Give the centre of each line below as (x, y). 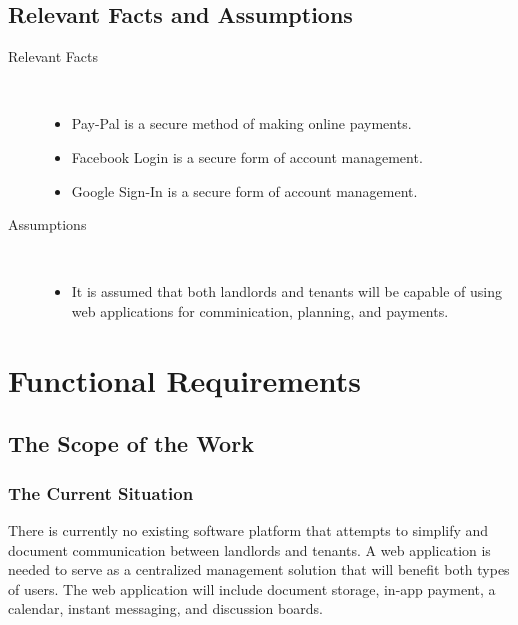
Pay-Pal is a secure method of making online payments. (241, 123)
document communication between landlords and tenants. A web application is (249, 549)
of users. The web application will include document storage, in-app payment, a (252, 588)
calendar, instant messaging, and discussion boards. (165, 608)
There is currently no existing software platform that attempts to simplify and (248, 529)
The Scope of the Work (131, 443)
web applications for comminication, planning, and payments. (260, 310)
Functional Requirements (184, 379)
